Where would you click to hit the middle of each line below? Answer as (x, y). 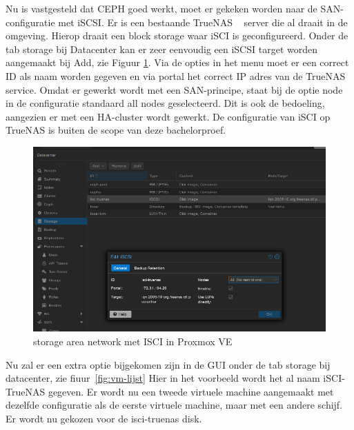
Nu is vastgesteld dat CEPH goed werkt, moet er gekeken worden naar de (161, 8)
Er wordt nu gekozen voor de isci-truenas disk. (104, 418)
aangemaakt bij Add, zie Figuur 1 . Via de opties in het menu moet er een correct (177, 62)
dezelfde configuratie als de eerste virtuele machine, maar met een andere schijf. (174, 405)
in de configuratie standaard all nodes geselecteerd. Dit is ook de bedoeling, (165, 103)
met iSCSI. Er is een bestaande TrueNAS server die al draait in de (203, 22)
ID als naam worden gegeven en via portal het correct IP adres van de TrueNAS (176, 75)
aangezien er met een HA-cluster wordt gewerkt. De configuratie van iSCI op (168, 116)
